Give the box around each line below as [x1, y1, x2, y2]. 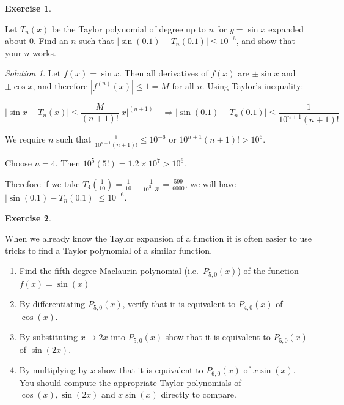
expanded [268, 22, 304, 35]
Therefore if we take [5, 177, 80, 190]
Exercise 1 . [5, 2, 51, 14]
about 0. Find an [5, 34, 68, 47]
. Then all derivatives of [119, 67, 208, 80]
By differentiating [19, 297, 86, 310]
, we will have [185, 177, 236, 190]
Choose [5, 157, 32, 169]
